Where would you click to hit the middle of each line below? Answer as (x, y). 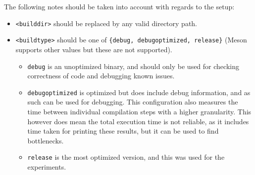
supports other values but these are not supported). (94, 49)
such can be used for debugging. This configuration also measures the (133, 102)
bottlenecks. (46, 140)
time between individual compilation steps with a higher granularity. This (139, 111)
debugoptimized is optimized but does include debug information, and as (139, 92)
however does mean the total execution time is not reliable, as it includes (138, 121)
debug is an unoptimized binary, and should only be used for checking (133, 66)
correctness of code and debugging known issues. (101, 76)
